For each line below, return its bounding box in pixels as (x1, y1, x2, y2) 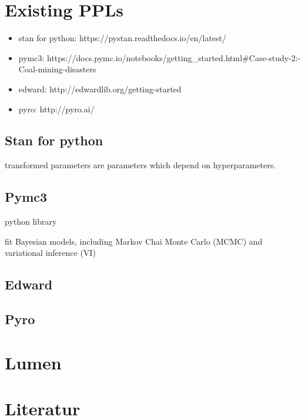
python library (5, 215, 57, 228)
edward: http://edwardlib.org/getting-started (18, 82, 182, 95)
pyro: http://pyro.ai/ (18, 102, 95, 115)
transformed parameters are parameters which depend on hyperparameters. (5, 159, 276, 171)
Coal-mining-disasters (18, 63, 96, 75)
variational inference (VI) (5, 246, 96, 259)
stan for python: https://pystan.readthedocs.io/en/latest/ (18, 32, 227, 44)
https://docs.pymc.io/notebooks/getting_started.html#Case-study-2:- (47, 51, 301, 64)
